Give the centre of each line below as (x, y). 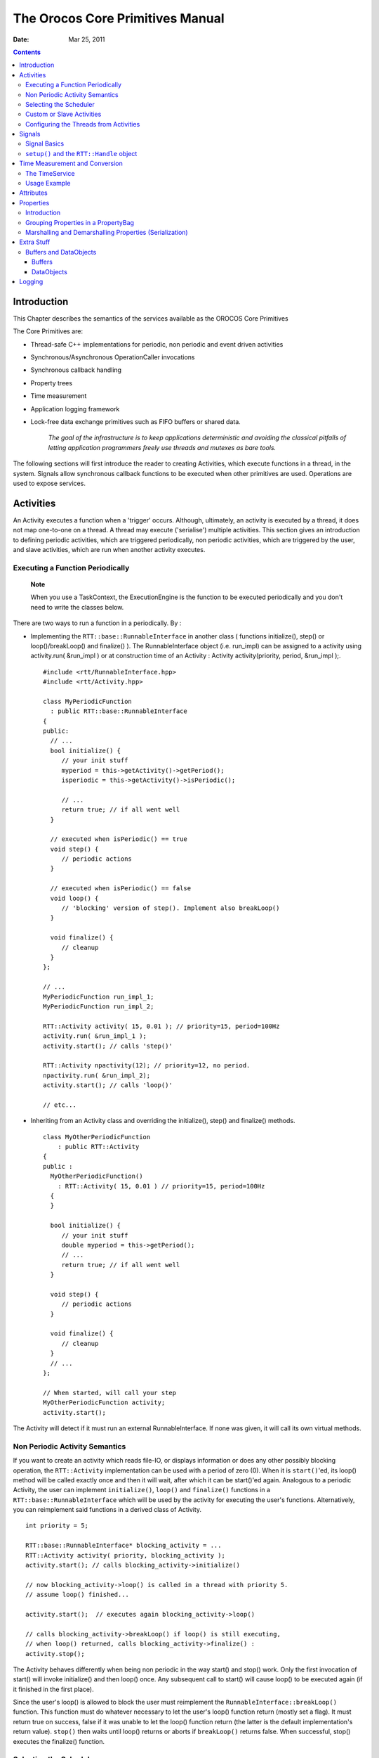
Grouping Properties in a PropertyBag (80, 222)
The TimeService (50, 173)
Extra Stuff (35, 242)
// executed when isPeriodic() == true (119, 839)
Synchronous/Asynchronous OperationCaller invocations (113, 357)
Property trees (52, 383)
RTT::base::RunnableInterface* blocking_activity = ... (124, 1546)
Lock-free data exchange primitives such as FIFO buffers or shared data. (136, 421)
